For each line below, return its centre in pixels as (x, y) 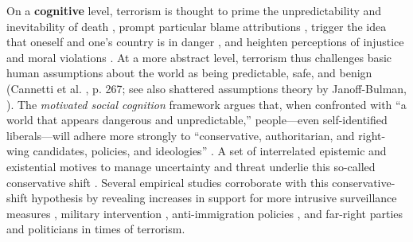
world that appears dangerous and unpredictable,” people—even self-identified (197, 120)
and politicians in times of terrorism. (96, 229)
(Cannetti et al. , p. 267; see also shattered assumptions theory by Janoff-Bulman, (206, 88)
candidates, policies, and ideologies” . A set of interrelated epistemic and (210, 151)
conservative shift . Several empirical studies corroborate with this (168, 182)
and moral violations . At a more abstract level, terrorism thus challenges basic (199, 57)
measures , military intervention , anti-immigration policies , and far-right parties (205, 213)
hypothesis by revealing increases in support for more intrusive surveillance (214, 198)
